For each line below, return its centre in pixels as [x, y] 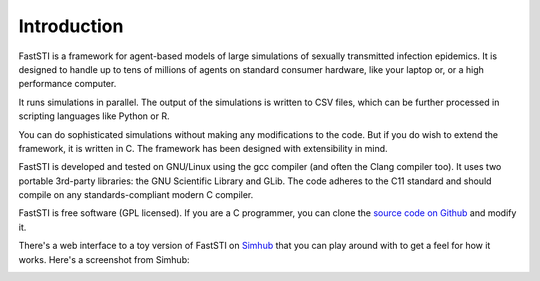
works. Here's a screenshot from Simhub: [104, 259]
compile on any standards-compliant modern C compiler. [136, 195]
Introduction [71, 26]
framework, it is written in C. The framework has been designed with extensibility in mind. [203, 148]
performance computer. [67, 84]
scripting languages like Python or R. [94, 116]
